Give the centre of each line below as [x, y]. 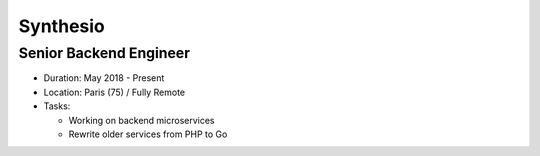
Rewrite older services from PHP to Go [148, 134]
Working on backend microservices [141, 120]
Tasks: [57, 106]
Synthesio [61, 26]
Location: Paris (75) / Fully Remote [114, 92]
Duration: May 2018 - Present [104, 78]
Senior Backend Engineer [104, 53]
